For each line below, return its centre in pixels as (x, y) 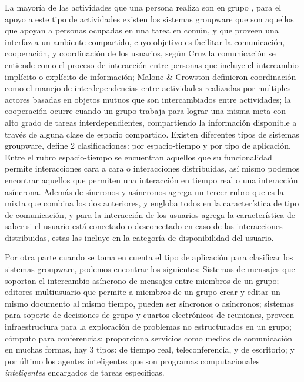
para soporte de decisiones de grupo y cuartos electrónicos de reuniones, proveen (150, 315)
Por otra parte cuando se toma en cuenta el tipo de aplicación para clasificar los (149, 257)
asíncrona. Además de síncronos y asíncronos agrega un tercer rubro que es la (144, 191)
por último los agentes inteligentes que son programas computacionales (132, 361)
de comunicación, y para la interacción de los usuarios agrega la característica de (150, 214)
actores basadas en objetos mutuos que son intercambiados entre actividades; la (148, 99)
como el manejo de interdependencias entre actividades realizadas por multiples (148, 88)
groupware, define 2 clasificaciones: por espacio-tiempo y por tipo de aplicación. (148, 145)
